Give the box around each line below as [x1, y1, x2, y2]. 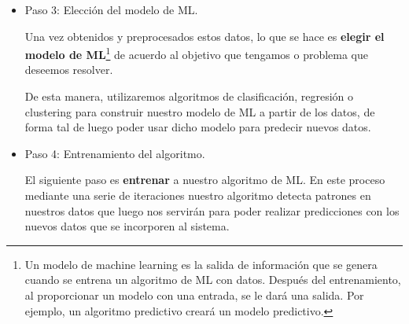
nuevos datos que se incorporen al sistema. [24, 218, 230, 234]
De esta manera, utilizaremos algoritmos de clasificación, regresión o [24, 88, 354, 105]
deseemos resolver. [24, 61, 113, 78]
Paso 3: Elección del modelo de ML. [24, 2, 198, 17]
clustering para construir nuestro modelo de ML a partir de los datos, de [24, 103, 375, 120]
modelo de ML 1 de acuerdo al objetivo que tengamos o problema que [24, 44, 369, 62]
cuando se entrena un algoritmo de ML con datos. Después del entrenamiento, [24, 271, 401, 288]
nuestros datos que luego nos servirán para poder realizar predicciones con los [24, 202, 400, 219]
